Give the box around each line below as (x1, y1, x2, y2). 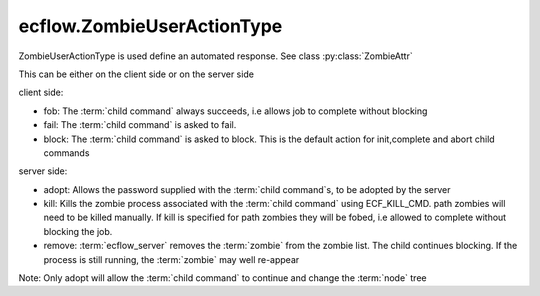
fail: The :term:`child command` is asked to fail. (43, 119, 237, 131)
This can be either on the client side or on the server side (18, 68, 255, 80)
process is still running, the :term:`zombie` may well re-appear (43, 253, 300, 265)
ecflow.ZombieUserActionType (18, 15, 283, 37)
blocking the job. (43, 225, 113, 237)
